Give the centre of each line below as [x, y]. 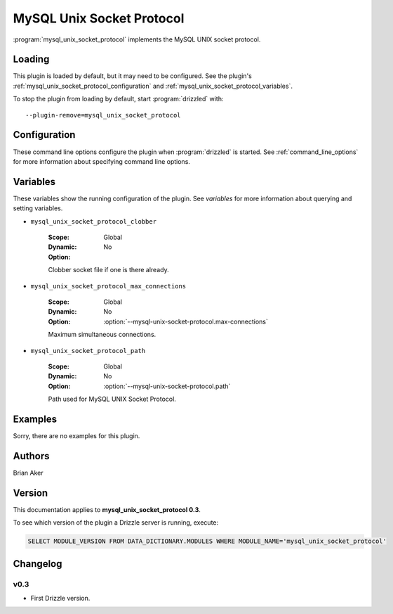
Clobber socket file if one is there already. [108, 270]
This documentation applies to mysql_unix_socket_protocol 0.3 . [107, 509]
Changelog [38, 564]
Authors [31, 456]
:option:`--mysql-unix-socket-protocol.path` [167, 386]
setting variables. [38, 208]
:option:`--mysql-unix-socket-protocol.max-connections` [186, 321]
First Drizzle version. [60, 598]
